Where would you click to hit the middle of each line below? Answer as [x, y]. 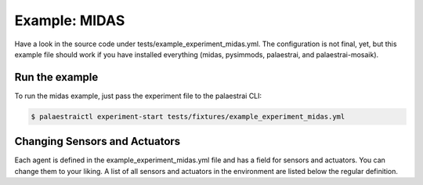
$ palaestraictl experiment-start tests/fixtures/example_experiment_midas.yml [188, 116]
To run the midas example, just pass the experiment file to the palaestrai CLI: [138, 96]
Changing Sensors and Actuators [98, 141]
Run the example [56, 77]
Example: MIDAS [70, 20]
